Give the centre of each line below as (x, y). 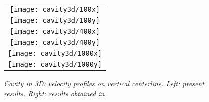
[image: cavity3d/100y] (55, 20)
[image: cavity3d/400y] (55, 42)
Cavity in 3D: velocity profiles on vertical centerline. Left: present (104, 83)
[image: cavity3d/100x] (55, 9)
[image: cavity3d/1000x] (55, 53)
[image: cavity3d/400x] (55, 31)
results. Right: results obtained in (54, 93)
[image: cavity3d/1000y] (55, 64)
